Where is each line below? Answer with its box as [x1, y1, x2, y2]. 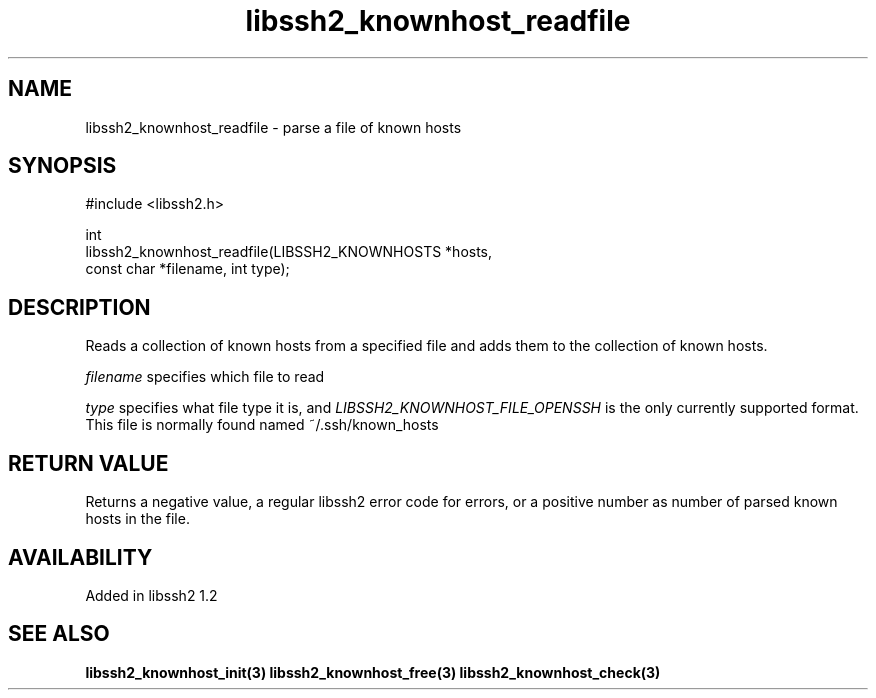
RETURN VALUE [8, 450, 169, 476]
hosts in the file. [85, 510, 190, 528]
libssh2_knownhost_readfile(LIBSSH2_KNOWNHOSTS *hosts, [85, 243, 493, 261]
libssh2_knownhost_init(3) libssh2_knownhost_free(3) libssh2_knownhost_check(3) [85, 663, 661, 681]
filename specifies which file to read [85, 368, 325, 386]
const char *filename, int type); [85, 260, 290, 278]
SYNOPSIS [8, 153, 117, 179]
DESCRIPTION [8, 294, 151, 320]
